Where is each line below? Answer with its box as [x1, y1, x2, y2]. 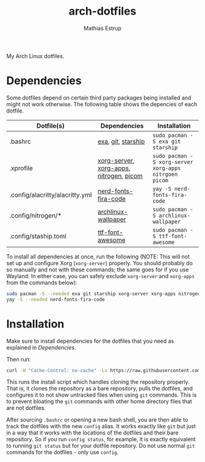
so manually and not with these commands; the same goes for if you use [6, 266, 189, 273]
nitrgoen [152, 170, 178, 178]
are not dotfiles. [6, 405, 46, 412]
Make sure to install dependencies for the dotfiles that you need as [6, 337, 174, 345]
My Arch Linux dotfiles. [6, 52, 65, 59]
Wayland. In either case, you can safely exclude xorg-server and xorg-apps [6, 272, 195, 279]
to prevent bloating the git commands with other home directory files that [6, 398, 192, 405]
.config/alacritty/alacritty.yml [9, 191, 92, 199]
